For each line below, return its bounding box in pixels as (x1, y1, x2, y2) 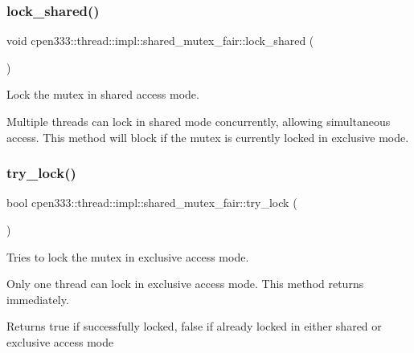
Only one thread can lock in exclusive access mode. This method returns (6, 275, 364, 292)
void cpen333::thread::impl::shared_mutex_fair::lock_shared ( (6, 32, 314, 49)
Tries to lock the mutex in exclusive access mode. (6, 248, 249, 265)
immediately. (6, 290, 69, 307)
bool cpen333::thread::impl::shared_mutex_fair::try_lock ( (6, 194, 297, 211)
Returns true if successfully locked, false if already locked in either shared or (6, 318, 382, 335)
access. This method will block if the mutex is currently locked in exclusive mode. (6, 128, 409, 145)
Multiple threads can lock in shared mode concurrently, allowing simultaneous (6, 113, 391, 129)
